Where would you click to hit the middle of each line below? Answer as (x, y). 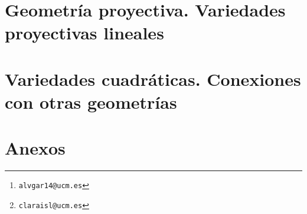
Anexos (35, 148)
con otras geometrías (91, 101)
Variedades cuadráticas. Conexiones (153, 78)
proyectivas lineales (84, 33)
